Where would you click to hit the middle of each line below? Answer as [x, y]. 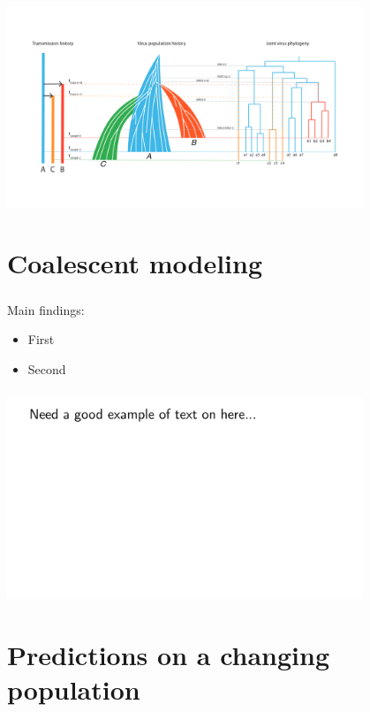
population [74, 689]
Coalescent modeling [135, 263]
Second [47, 368]
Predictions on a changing [169, 654]
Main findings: [46, 309]
